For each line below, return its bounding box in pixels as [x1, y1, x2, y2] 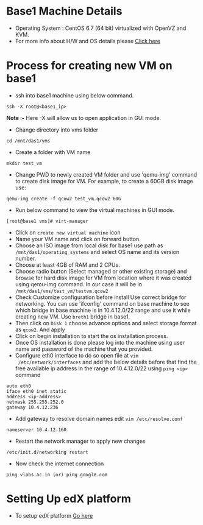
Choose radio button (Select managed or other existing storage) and [15, 267, 187, 275]
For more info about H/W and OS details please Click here [15, 37, 160, 44]
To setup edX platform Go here [15, 512, 93, 519]
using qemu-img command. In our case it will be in [15, 280, 142, 287]
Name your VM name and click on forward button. [15, 235, 141, 242]
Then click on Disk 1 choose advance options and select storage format [15, 319, 197, 326]
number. [15, 255, 37, 262]
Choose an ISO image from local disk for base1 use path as [15, 242, 163, 249]
